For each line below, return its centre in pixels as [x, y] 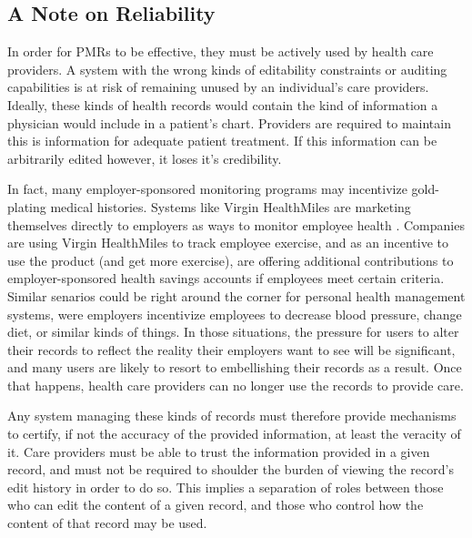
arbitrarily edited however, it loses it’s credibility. [145, 158]
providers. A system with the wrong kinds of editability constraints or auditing [227, 69]
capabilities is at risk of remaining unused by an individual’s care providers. [218, 87]
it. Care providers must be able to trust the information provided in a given [219, 451]
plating [27, 206]
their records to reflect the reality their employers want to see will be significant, [231, 349]
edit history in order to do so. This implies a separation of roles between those [226, 487]
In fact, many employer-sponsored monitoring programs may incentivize [207, 189]
